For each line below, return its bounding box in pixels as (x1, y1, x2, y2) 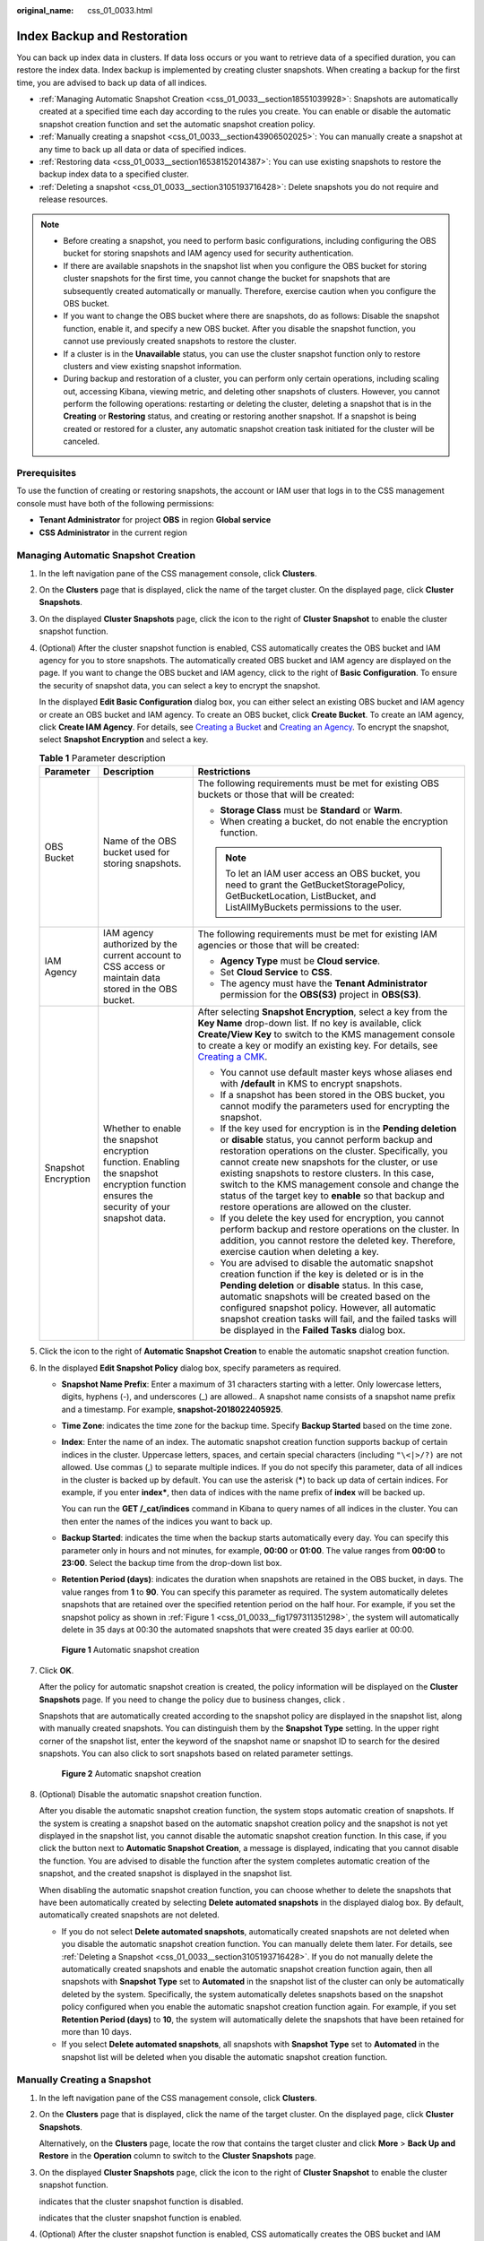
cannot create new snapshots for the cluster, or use (220, 1156, 438, 1169)
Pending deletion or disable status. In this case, (220, 1279, 424, 1292)
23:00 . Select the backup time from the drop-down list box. (61, 1558, 282, 1568)
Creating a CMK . (197, 1051, 268, 1063)
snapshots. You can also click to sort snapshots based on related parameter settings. (39, 1748, 354, 1759)
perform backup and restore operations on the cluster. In (220, 1224, 460, 1236)
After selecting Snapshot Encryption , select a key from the (197, 1006, 448, 1018)
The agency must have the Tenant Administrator (220, 977, 428, 990)
